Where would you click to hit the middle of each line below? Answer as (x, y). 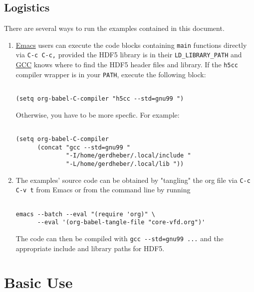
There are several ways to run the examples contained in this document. (114, 28)
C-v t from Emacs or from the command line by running (103, 190)
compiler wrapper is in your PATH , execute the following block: (111, 74)
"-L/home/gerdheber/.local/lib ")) (125, 164)
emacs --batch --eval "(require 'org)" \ (85, 214)
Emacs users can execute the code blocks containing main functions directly (131, 45)
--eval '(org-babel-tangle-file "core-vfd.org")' (121, 222)
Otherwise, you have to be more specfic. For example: (98, 114)
